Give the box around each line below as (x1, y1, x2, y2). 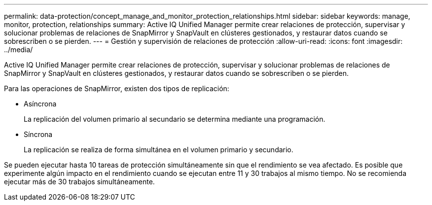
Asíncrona (24, 100, 57, 108)
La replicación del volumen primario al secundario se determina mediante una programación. (24, 115, 325, 123)
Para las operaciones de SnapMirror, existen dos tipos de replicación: (4, 84, 229, 93)
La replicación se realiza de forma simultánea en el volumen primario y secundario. (24, 145, 293, 154)
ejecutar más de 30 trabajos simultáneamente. (4, 177, 155, 186)
